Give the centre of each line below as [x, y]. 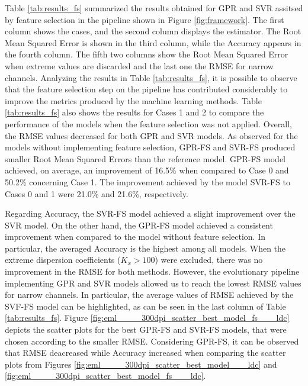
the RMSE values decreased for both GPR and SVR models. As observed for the [151, 135]
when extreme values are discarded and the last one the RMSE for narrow [139, 65]
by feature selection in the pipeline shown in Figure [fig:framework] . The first [145, 19]
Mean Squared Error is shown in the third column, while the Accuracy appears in [153, 42]
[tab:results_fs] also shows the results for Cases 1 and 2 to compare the [134, 112]
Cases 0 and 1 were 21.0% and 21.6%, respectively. [97, 193]
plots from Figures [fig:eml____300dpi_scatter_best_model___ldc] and [141, 364]
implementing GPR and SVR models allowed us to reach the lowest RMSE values [153, 283]
